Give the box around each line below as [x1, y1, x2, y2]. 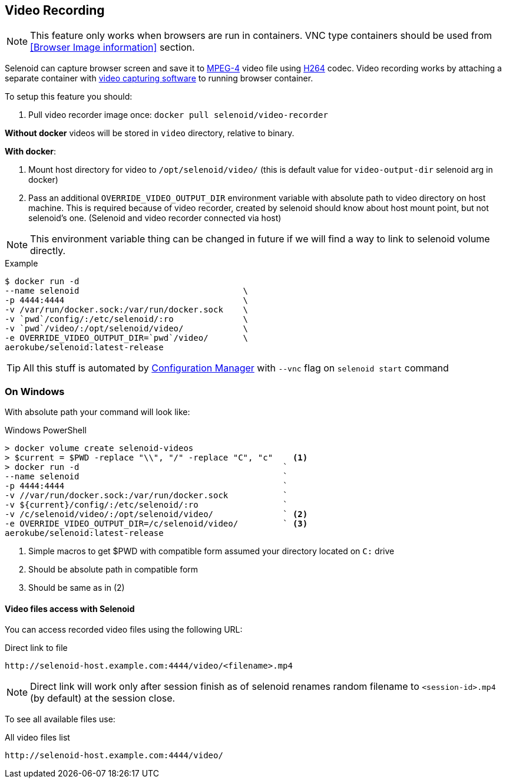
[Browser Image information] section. [30, 41, 195, 54]
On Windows [5, 385, 65, 397]
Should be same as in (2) [28, 583, 125, 593]
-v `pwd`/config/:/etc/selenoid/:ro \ [5, 314, 249, 324]
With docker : [5, 146, 57, 157]
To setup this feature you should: [5, 91, 133, 102]
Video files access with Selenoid [5, 603, 135, 614]
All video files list [5, 732, 70, 743]
